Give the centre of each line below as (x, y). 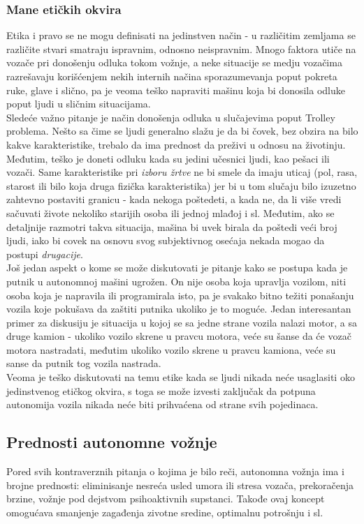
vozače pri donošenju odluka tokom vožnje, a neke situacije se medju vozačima (174, 62)
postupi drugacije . (45, 254)
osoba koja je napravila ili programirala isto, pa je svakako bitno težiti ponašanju (180, 295)
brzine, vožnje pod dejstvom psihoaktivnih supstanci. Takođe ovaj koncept (166, 499)
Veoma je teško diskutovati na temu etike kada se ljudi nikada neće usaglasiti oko (181, 377)
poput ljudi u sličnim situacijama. (79, 104)
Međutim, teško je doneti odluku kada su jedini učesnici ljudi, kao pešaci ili (168, 158)
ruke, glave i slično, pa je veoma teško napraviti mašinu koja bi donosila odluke (176, 90)
